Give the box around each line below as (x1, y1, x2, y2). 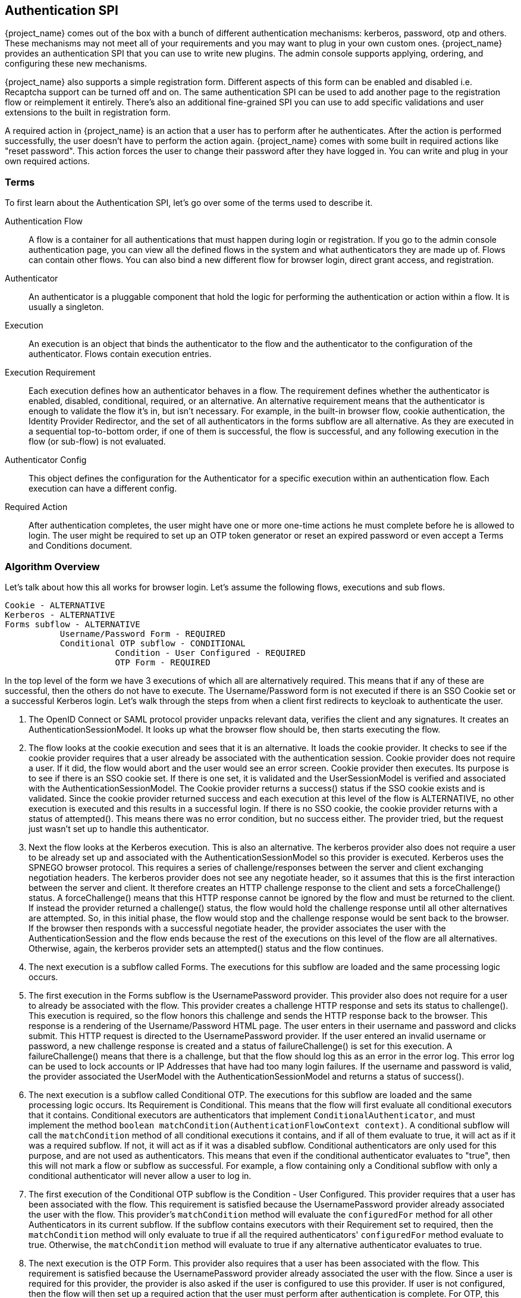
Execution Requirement (5, 367, 96, 378)
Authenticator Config (5, 455, 87, 465)
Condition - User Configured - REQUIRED (115, 648, 306, 658)
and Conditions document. (29, 540, 133, 551)
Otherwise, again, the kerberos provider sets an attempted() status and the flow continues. (29, 943, 384, 953)
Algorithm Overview (5, 560, 100, 573)
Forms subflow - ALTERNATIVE (5, 619, 140, 629)
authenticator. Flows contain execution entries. (29, 349, 212, 359)
